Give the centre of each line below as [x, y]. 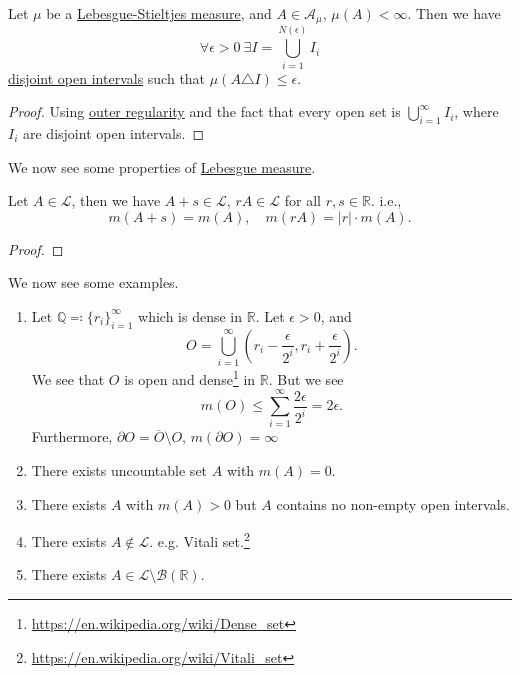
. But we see [306, 378]
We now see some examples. [93, 282]
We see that [68, 378]
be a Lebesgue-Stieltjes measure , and [159, 13]
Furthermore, [72, 436]
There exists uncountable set [119, 470]
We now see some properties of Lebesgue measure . [162, 166]
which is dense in [190, 315]
